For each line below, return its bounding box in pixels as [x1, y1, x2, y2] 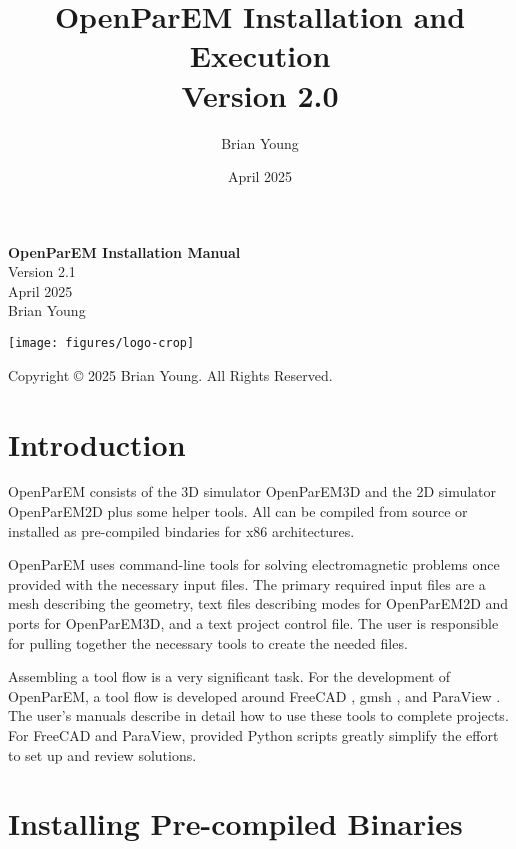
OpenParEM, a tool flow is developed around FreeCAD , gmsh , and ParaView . [8, 685, 501, 706]
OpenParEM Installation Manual [8, 241, 241, 262]
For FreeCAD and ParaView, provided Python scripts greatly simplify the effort [8, 724, 499, 745]
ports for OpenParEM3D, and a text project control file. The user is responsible [8, 613, 499, 633]
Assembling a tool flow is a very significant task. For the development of [8, 666, 451, 687]
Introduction [8, 423, 186, 464]
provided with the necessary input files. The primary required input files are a [8, 573, 486, 594]
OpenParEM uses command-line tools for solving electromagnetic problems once [8, 554, 500, 575]
